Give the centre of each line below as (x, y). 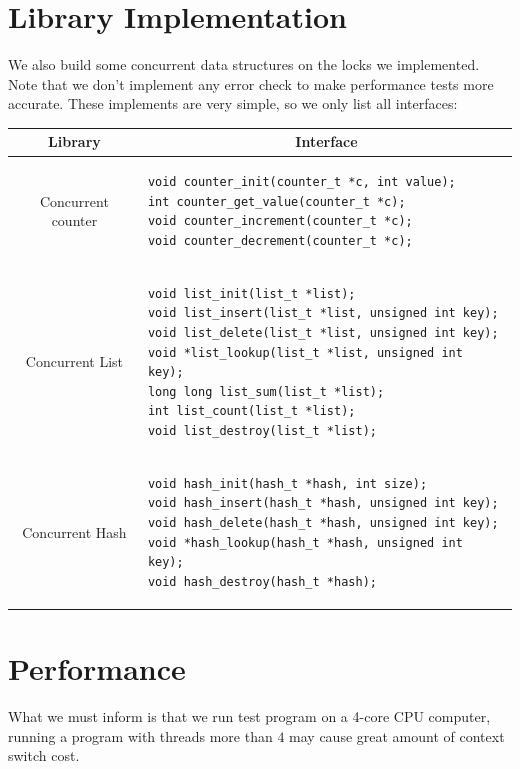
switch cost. (44, 755)
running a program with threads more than (140, 735)
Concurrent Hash (74, 531)
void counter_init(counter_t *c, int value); (301, 182)
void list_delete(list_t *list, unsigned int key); (323, 333)
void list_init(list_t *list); (251, 293)
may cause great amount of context (397, 735)
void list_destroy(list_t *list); (262, 431)
